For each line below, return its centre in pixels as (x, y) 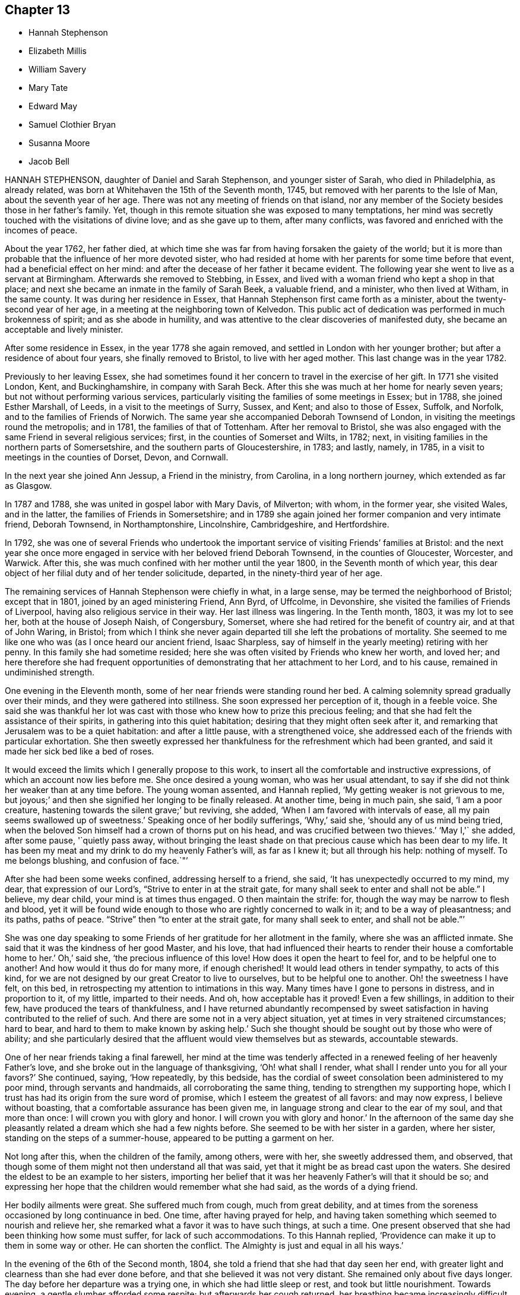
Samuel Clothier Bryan (72, 125)
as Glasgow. (28, 486)
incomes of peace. (41, 230)
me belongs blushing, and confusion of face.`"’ (96, 861)
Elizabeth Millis (58, 51)
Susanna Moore (59, 143)
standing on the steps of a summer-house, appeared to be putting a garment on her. (169, 1138)
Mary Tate (48, 88)
